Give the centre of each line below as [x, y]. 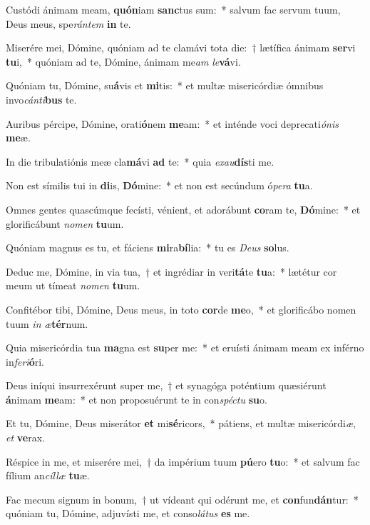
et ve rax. [25, 437]
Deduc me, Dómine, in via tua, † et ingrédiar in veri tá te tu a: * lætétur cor [171, 271]
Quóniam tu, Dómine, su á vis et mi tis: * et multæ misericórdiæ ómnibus [165, 85]
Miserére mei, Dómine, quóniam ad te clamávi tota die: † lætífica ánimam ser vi [181, 47]
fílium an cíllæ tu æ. [48, 475]
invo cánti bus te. [41, 99]
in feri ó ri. [25, 361]
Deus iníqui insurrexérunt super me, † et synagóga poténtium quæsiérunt [166, 385]
